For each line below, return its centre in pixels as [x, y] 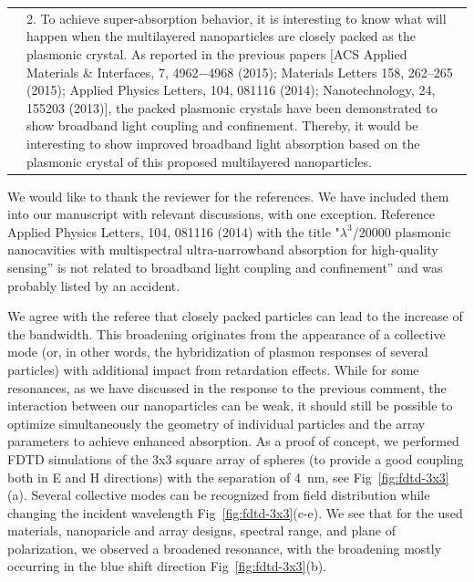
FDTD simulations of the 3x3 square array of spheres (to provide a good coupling [236, 458]
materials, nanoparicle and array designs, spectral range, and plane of [202, 530]
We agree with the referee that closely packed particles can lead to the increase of [235, 316]
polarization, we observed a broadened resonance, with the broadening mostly [225, 548]
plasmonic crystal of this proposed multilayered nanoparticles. [199, 161]
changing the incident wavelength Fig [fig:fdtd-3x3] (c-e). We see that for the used [235, 512]
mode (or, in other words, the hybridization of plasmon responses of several [218, 352]
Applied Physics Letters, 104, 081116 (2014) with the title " [174, 231]
